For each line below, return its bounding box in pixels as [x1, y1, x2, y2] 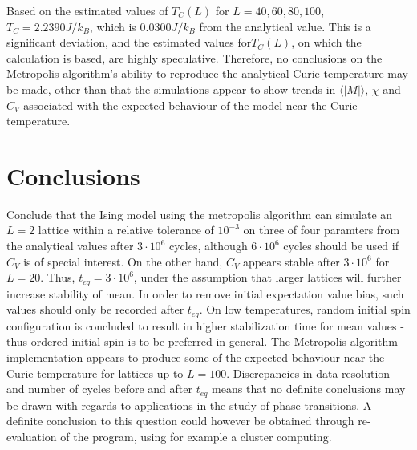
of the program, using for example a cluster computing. [60, 428, 332, 444]
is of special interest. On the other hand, [23, 253, 223, 270]
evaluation [6, 428, 57, 444]
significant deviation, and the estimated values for [6, 34, 252, 51]
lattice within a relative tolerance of [38, 221, 214, 238]
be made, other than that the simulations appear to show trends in [6, 80, 336, 97]
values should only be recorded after [6, 301, 184, 318]
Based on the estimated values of [6, 2, 168, 18]
